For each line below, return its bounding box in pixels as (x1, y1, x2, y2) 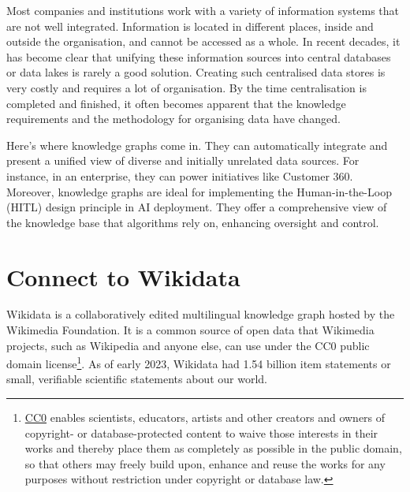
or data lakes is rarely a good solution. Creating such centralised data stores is (6, 64, 386, 80)
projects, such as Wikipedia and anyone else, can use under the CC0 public (6, 337, 370, 353)
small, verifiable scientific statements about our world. (6, 371, 267, 387)
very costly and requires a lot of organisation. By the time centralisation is (6, 79, 367, 95)
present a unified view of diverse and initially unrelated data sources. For (6, 152, 360, 169)
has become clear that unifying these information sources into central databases (6, 48, 391, 65)
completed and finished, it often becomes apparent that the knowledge (6, 95, 346, 111)
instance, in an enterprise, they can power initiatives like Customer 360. (6, 167, 353, 184)
